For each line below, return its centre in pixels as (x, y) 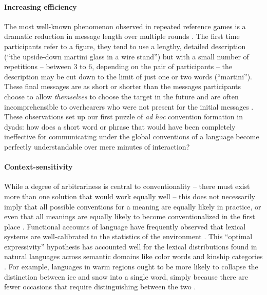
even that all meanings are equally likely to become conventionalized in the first (130, 216)
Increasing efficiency (41, 6)
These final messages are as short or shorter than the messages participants (123, 86)
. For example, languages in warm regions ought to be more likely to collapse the (131, 267)
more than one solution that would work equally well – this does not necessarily (130, 196)
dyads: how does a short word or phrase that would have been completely (120, 126)
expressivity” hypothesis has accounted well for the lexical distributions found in (131, 246)
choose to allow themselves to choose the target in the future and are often (121, 96)
